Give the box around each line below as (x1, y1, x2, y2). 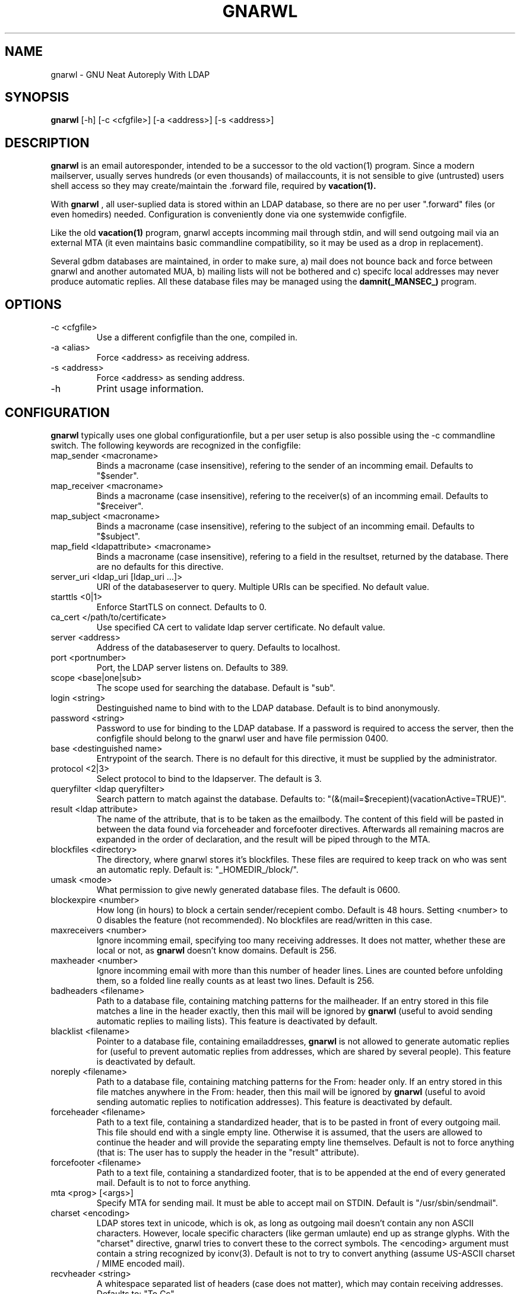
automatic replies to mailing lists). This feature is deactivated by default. (96, 1015, 378, 1026)
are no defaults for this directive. (96, 561, 224, 572)
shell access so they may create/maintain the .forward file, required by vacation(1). (50, 181, 376, 191)
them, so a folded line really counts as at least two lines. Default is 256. (96, 975, 375, 986)
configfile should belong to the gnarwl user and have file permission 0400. (96, 733, 389, 743)
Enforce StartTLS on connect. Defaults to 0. (96, 601, 267, 612)
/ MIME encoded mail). (96, 1258, 185, 1268)
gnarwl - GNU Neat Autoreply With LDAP (50, 69, 210, 80)
